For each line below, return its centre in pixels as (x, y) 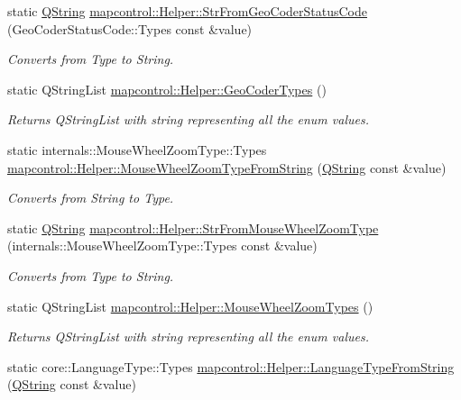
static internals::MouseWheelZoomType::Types (137, 149)
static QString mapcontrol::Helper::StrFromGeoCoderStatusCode (188, 11)
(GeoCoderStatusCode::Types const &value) (130, 28)
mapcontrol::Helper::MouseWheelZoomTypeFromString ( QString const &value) (227, 167)
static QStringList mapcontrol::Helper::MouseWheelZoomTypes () (190, 306)
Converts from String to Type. (91, 198)
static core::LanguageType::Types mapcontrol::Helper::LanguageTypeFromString (231, 366)
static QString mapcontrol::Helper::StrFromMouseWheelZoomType (193, 227)
